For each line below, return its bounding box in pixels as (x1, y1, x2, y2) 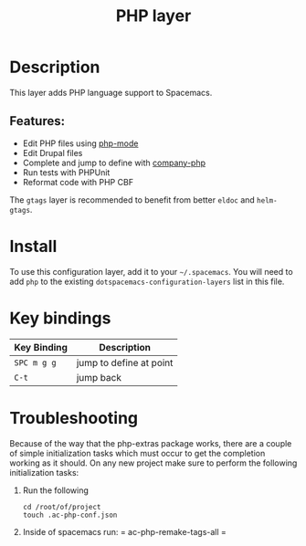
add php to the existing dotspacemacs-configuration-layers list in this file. (9, 276, 285, 287)
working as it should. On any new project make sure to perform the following (9, 457, 298, 468)
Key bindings (9, 308, 111, 329)
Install (9, 236, 58, 257)
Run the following (22, 485, 90, 496)
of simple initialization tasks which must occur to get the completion (9, 447, 266, 458)
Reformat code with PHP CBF (22, 176, 134, 187)
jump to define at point (76, 356, 174, 369)
